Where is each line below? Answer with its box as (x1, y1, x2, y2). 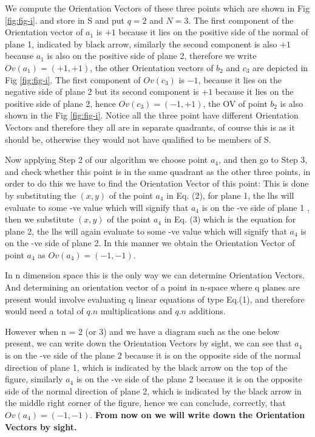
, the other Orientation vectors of (90, 61, 214, 74)
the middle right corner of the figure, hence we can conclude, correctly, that (5, 396, 286, 409)
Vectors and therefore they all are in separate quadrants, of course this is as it (5, 120, 295, 133)
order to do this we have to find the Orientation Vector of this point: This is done (5, 177, 309, 190)
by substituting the (5, 188, 76, 201)
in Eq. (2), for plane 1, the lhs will (166, 188, 294, 201)
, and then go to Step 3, (218, 153, 308, 166)
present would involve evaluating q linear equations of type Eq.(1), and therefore (5, 292, 305, 305)
